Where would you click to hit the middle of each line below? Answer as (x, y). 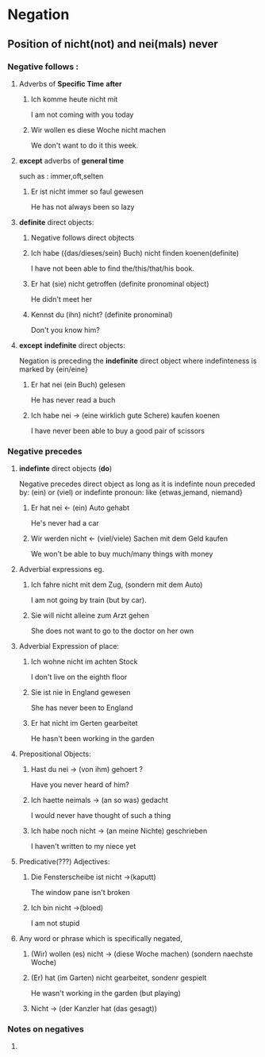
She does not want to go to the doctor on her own (112, 631)
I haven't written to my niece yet (83, 847)
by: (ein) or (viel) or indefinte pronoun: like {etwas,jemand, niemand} (131, 492)
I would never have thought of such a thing (101, 816)
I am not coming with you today (82, 114)
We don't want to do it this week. (84, 145)
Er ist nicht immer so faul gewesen (87, 191)
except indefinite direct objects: (72, 345)
